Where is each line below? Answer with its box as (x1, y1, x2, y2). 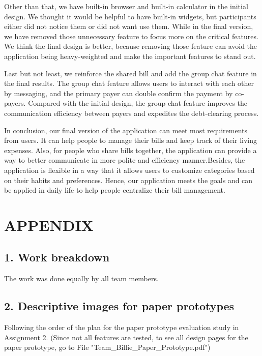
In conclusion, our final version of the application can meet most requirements (4, 125, 248, 135)
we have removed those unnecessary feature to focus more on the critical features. (4, 31, 258, 41)
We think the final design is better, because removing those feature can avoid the (4, 41, 257, 51)
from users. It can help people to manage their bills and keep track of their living (4, 135, 257, 145)
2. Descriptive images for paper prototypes (4, 298, 235, 314)
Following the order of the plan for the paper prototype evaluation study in (4, 322, 239, 333)
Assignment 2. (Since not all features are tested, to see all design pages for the (4, 332, 248, 342)
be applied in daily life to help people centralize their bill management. (4, 185, 225, 195)
